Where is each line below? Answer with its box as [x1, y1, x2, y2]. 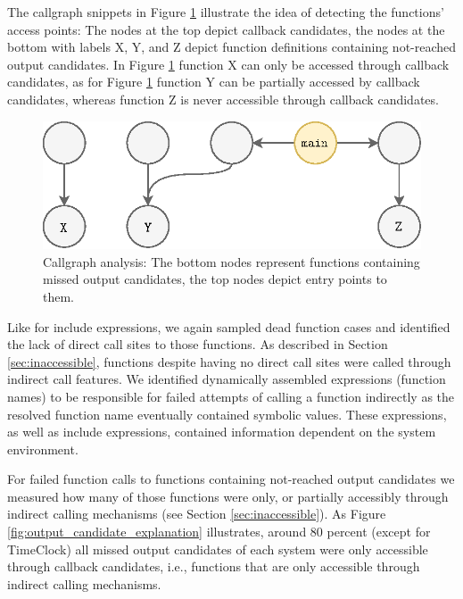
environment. [7, 439, 79, 458]
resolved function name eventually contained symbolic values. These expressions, [7, 404, 447, 423]
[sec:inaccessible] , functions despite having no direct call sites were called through [7, 352, 451, 370]
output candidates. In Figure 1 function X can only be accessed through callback [7, 54, 450, 73]
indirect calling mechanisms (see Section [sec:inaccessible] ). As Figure [7, 504, 386, 523]
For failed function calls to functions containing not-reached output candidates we [7, 470, 455, 488]
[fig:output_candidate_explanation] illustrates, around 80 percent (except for [7, 522, 431, 541]
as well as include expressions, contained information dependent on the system [7, 422, 436, 441]
